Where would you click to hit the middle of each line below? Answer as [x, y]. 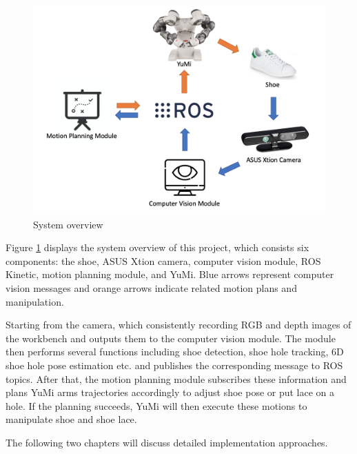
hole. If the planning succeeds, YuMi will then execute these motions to [156, 405]
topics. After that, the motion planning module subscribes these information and [176, 378]
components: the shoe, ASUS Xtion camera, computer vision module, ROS [163, 260]
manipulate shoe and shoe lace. [71, 419]
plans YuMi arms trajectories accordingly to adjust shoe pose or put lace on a [170, 392]
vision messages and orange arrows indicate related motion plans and [151, 288]
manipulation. [35, 301]
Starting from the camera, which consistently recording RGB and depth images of [178, 325]
